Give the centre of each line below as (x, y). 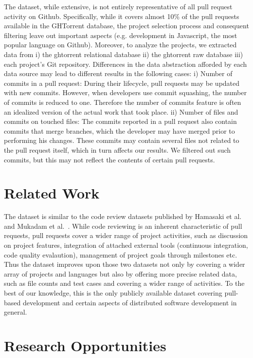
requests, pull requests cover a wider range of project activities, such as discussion (126, 235)
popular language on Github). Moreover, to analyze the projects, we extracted (120, 45)
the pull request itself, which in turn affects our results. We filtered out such (117, 149)
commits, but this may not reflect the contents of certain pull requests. (109, 159)
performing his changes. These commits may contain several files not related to (122, 140)
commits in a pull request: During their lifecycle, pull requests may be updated (122, 83)
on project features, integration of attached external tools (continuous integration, (126, 245)
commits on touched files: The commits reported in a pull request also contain (120, 121)
